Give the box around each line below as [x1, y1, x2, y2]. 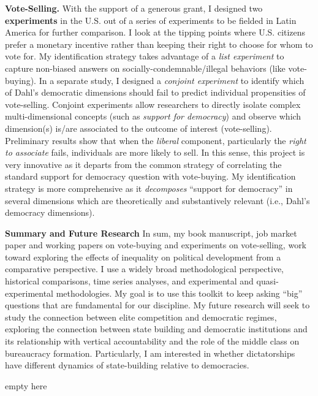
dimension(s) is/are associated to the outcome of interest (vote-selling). [5, 121, 272, 134]
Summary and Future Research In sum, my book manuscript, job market [5, 226, 297, 239]
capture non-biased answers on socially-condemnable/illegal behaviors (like [5, 61, 286, 74]
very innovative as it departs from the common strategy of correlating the [5, 158, 282, 170]
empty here [5, 379, 47, 392]
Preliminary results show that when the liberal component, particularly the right [5, 134, 306, 147]
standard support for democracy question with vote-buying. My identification [5, 170, 296, 183]
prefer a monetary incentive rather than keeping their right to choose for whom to [5, 37, 313, 50]
